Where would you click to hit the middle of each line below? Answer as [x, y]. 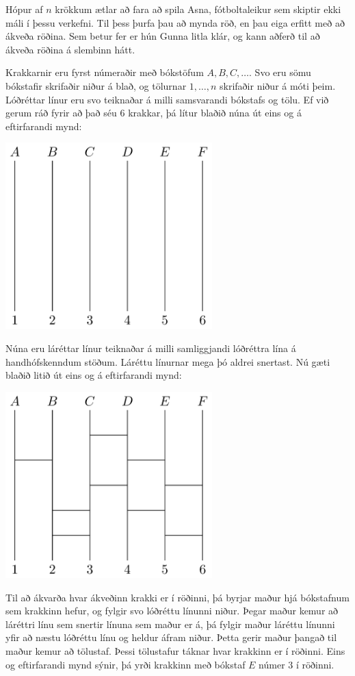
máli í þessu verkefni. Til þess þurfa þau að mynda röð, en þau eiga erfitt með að [175, 22]
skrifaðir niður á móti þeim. [278, 85]
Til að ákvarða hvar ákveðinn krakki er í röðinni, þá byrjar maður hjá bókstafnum [177, 597]
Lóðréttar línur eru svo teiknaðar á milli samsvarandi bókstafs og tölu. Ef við [167, 99]
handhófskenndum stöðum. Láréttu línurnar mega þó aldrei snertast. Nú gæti [168, 361]
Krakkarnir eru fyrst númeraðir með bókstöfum [105, 72]
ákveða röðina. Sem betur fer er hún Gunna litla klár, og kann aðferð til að [163, 36]
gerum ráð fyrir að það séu [61, 113]
